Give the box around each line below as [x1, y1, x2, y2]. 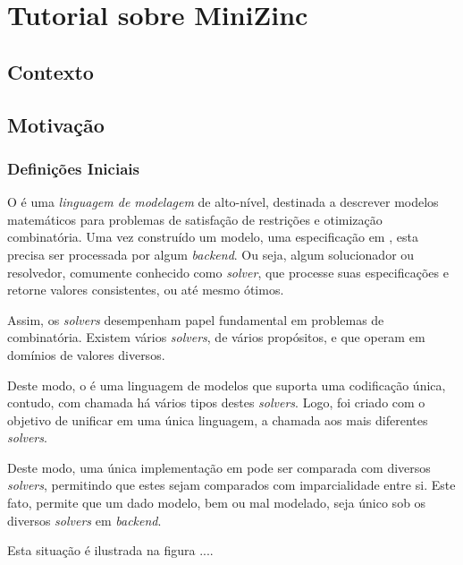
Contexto [7, 57, 94, 85]
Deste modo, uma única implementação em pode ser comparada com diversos [7, 458, 431, 476]
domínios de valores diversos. [7, 345, 165, 364]
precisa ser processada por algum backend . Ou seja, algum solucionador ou [7, 244, 415, 263]
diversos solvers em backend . [7, 510, 162, 529]
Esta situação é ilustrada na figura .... [7, 541, 214, 560]
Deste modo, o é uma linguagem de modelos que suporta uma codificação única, [7, 375, 446, 394]
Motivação [7, 110, 105, 138]
